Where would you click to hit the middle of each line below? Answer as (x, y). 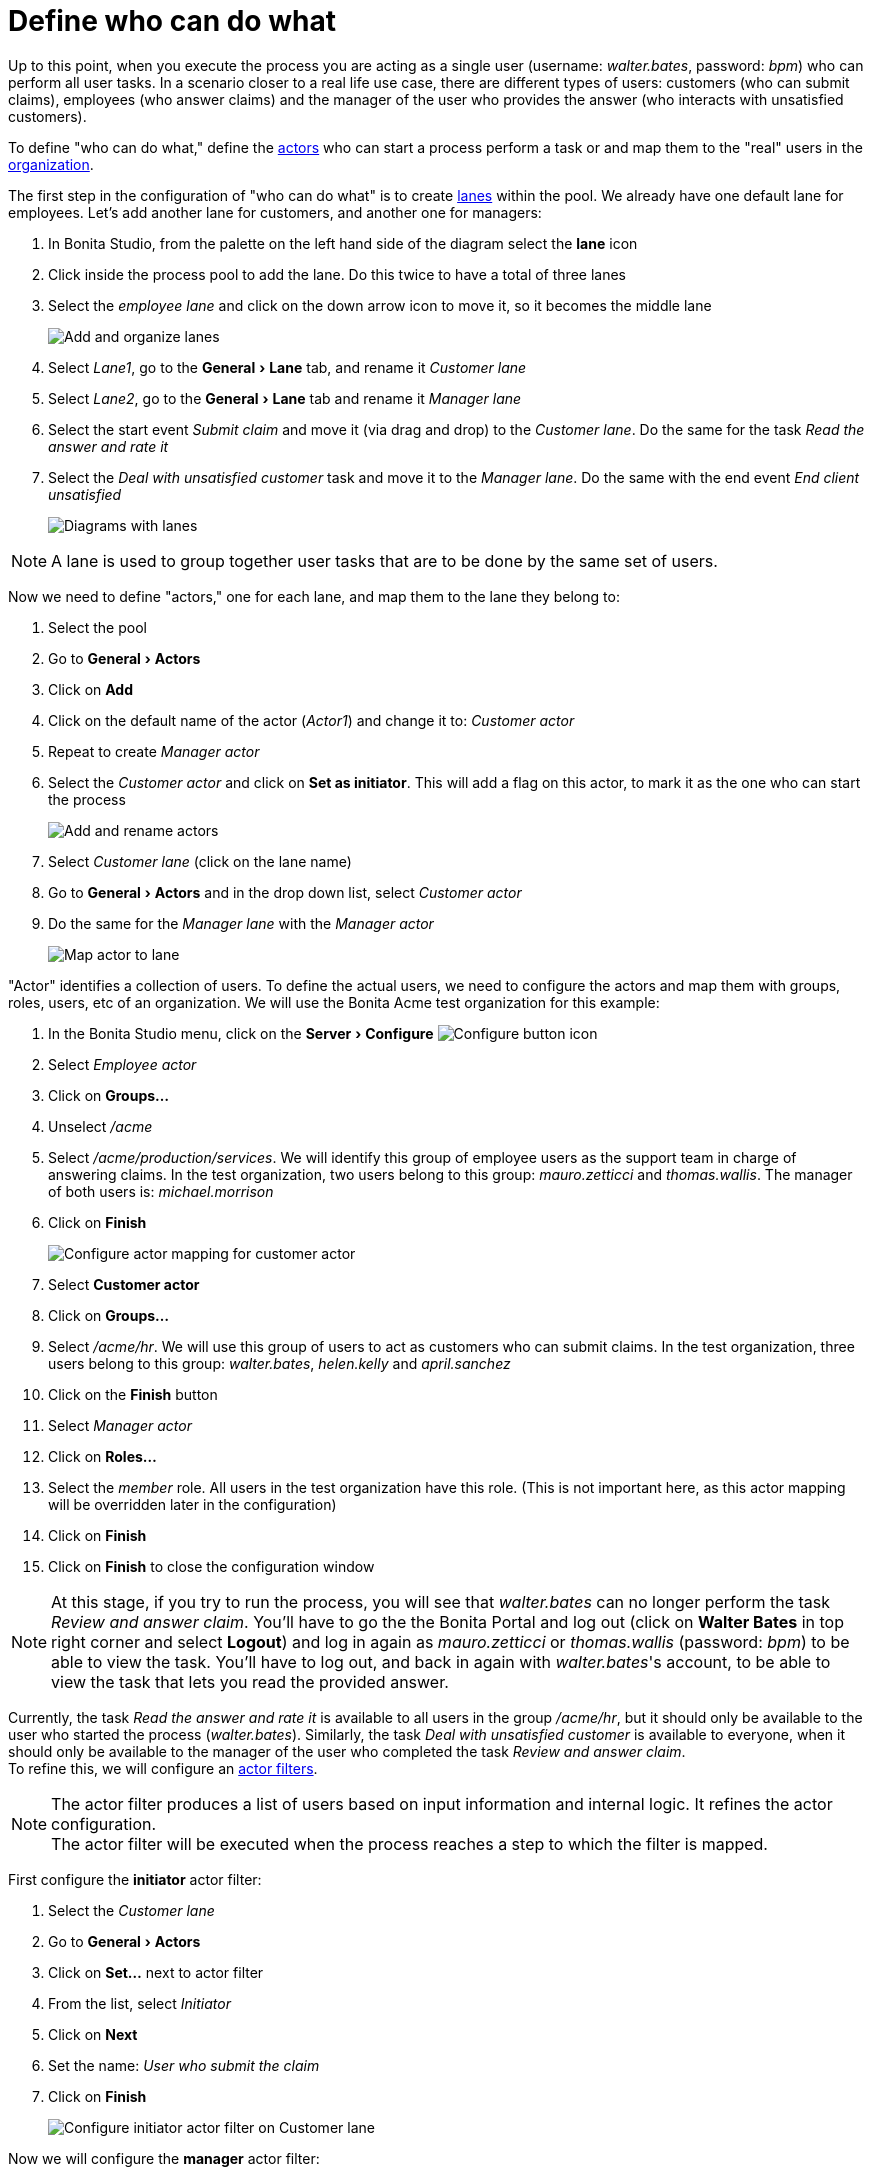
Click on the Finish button (133, 1394)
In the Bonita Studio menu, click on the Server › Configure (241, 1033)
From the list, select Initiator (139, 2003)
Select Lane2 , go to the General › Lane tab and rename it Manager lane (285, 398)
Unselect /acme (100, 1126)
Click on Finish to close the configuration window (211, 1566)
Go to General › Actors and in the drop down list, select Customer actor (285, 892)
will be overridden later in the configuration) (192, 1504)
